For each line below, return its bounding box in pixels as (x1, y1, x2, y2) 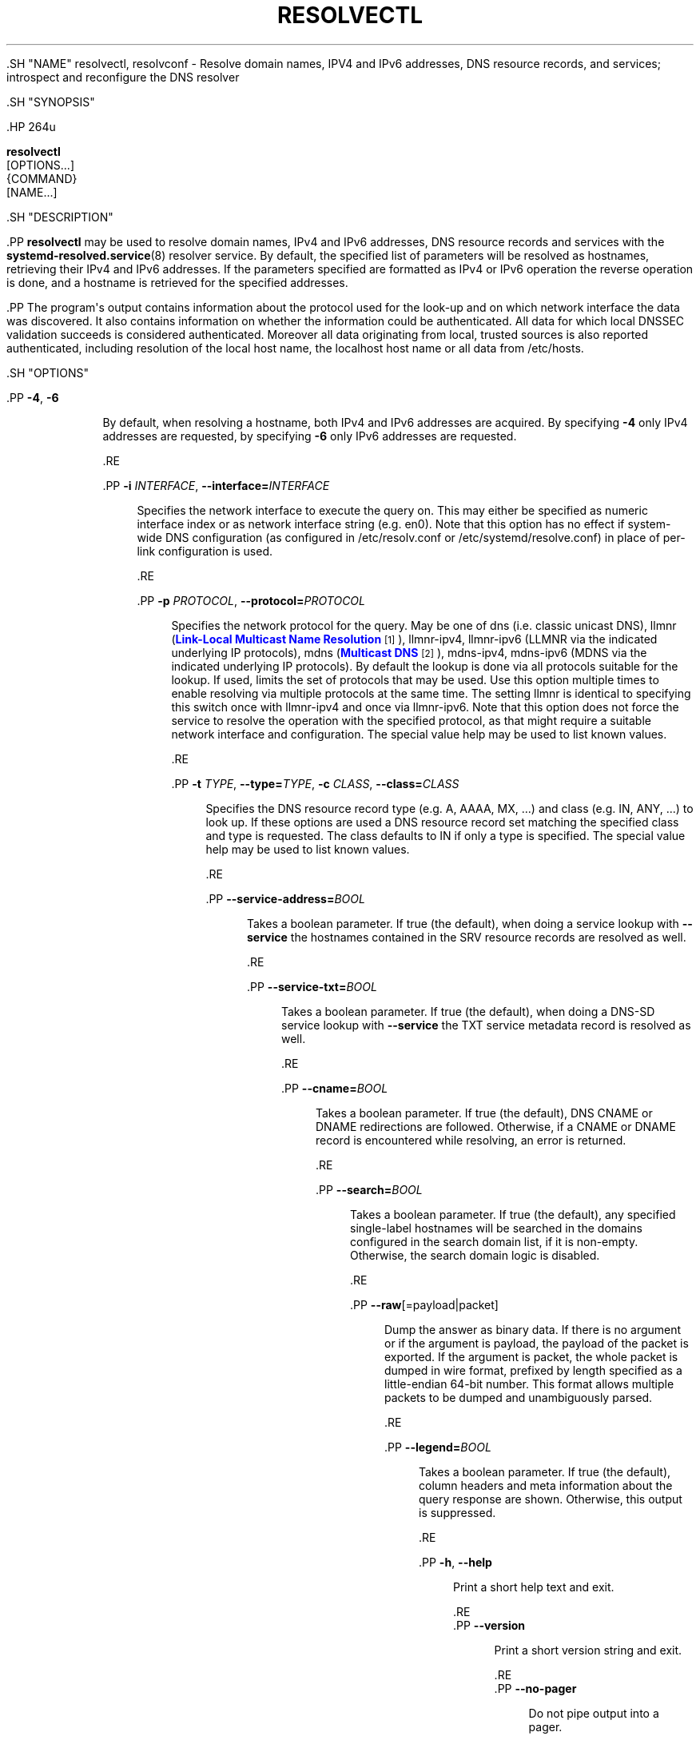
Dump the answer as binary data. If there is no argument (384, 1322, 682, 1336)
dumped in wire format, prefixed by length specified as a (384, 1363, 682, 1377)
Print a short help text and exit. (453, 1579, 614, 1594)
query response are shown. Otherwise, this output (419, 1491, 682, 1506)
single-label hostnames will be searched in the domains (350, 1220, 642, 1235)
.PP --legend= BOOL (384, 1439, 491, 1454)
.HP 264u (6, 119, 56, 133)
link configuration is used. (137, 544, 273, 558)
